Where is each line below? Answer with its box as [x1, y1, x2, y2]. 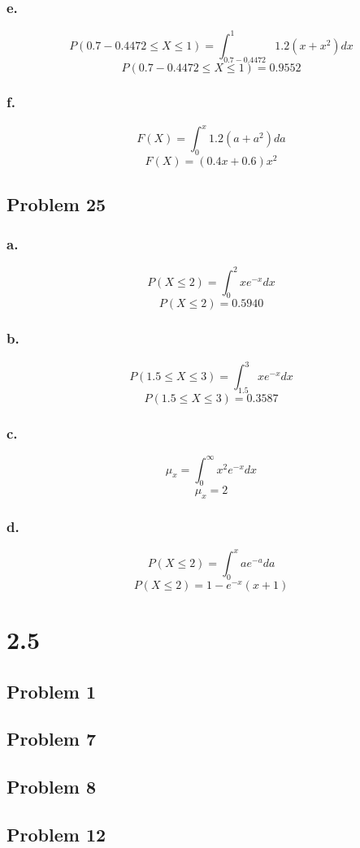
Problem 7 [7, 726, 96, 751]
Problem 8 [7, 774, 96, 799]
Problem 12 [7, 821, 106, 846]
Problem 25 [7, 191, 106, 216]
